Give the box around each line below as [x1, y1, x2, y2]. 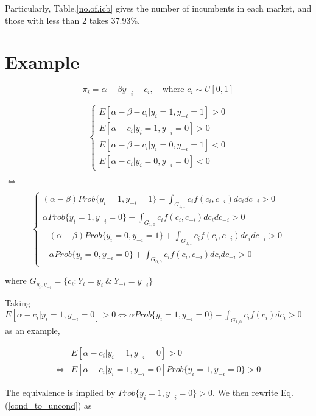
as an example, [5, 324, 60, 337]
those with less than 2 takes [5, 13, 108, 26]
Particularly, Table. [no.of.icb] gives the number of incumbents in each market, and [5, 2, 312, 14]
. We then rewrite [212, 386, 278, 398]
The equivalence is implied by [5, 386, 116, 398]
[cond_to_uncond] [8, 398, 78, 411]
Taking [5, 296, 31, 309]
